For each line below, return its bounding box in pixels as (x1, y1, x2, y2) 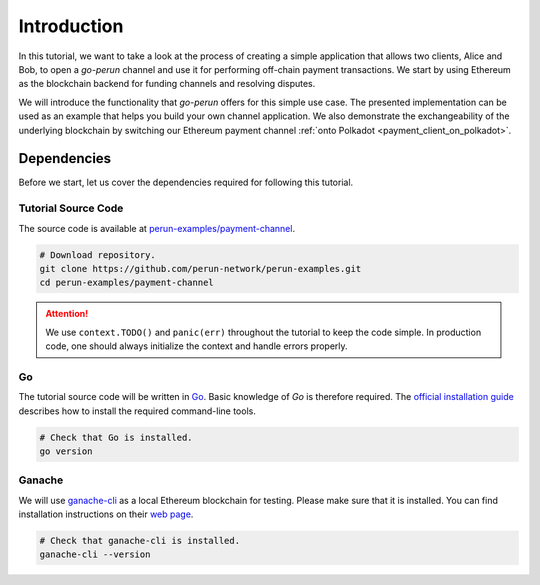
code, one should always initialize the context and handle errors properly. (45, 340, 349, 352)
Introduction (18, 15, 124, 37)
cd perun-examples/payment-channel (39, 277, 214, 289)
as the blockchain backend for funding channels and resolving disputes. (18, 78, 316, 90)
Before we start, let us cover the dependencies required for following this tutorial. (18, 176, 354, 189)
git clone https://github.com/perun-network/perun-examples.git (39, 263, 362, 274)
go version (39, 445, 93, 457)
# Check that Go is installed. (39, 431, 194, 443)
